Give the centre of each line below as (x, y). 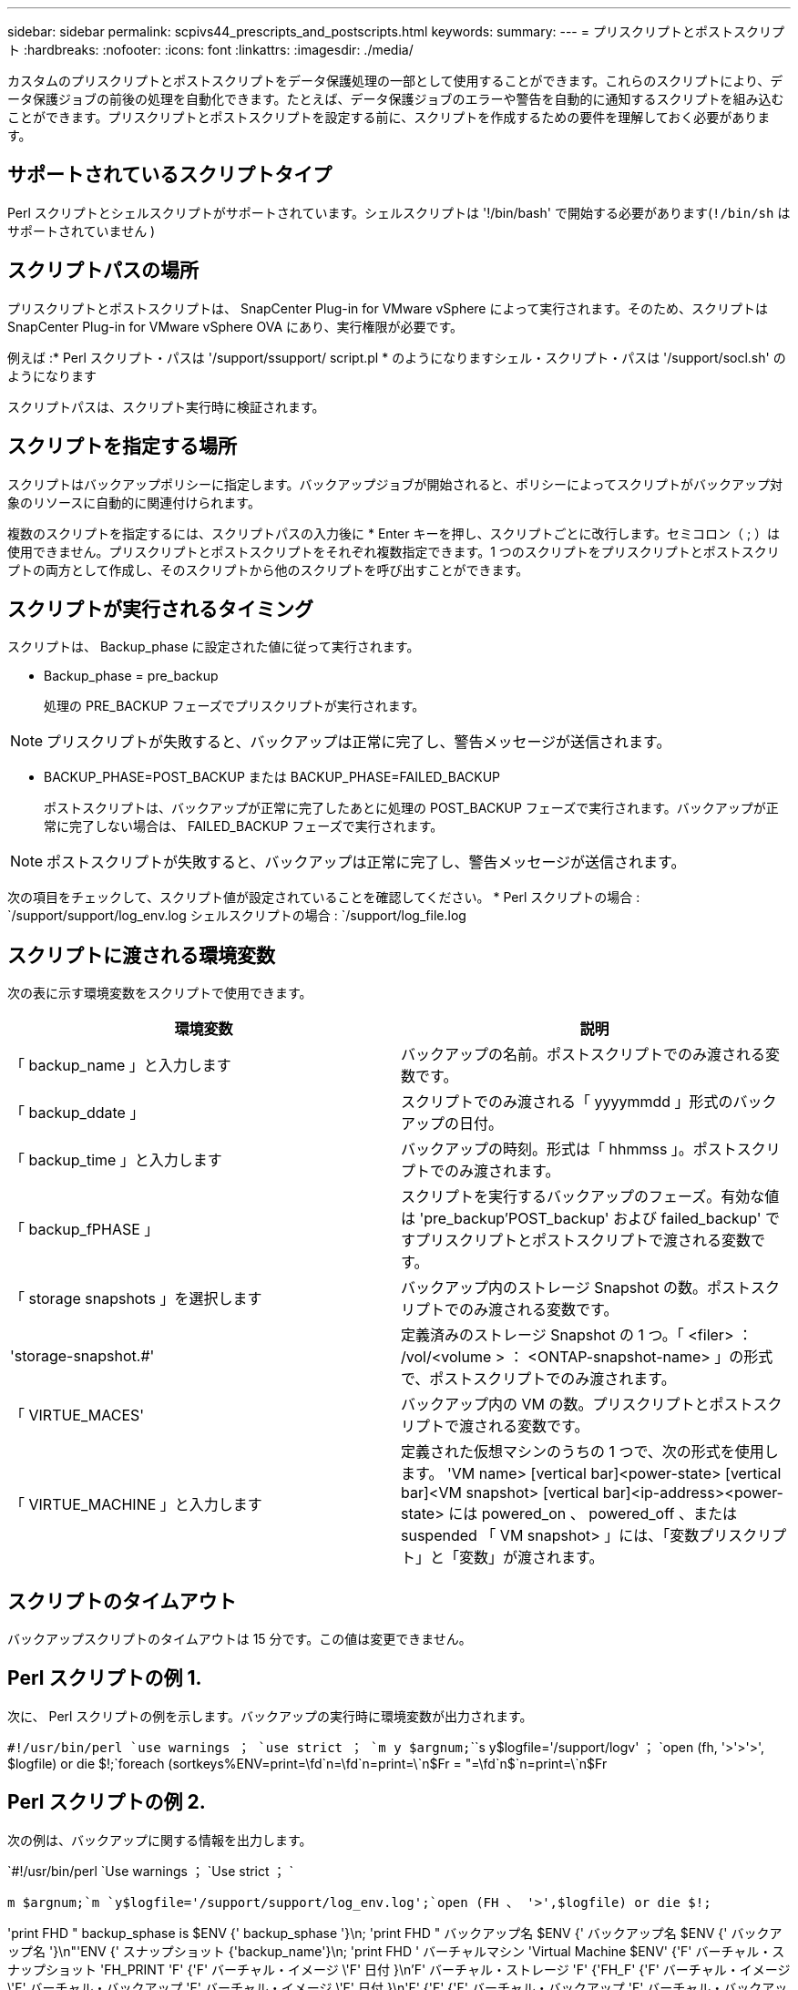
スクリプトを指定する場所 (122, 446)
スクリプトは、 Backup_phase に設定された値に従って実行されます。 (214, 647)
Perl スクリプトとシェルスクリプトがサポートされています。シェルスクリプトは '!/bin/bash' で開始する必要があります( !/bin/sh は (399, 212)
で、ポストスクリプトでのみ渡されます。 (538, 1379)
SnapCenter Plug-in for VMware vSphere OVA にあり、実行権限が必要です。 (235, 326)
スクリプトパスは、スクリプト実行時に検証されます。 (166, 406)
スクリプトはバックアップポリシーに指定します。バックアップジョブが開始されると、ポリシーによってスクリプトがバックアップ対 (395, 484)
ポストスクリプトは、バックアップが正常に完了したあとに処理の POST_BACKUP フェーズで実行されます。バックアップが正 (411, 808)
